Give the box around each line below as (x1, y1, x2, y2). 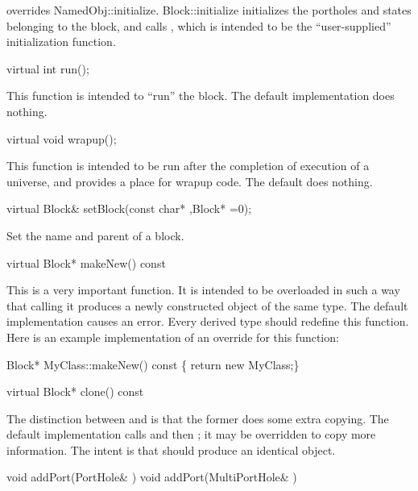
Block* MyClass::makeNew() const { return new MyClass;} (6, 356, 300, 372)
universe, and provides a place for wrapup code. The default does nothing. (6, 173, 373, 189)
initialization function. (6, 33, 116, 50)
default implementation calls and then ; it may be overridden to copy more (6, 426, 376, 443)
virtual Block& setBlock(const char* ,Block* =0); (6, 200, 252, 217)
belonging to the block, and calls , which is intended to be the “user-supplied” (6, 17, 391, 34)
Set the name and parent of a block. (6, 227, 184, 243)
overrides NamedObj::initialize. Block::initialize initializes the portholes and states (6, 2, 412, 18)
